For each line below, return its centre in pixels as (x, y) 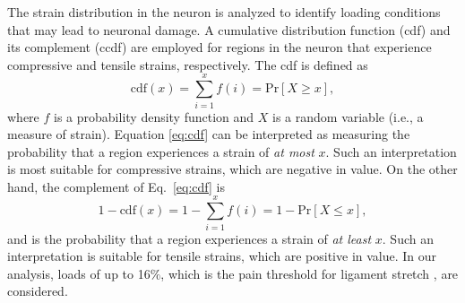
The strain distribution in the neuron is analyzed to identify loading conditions (224, 12)
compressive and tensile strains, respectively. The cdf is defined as (188, 64)
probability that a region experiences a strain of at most (161, 151)
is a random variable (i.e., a (348, 116)
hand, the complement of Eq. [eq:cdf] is (116, 186)
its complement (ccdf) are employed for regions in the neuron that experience (220, 47)
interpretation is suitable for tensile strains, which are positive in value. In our (222, 256)
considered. (38, 291)
